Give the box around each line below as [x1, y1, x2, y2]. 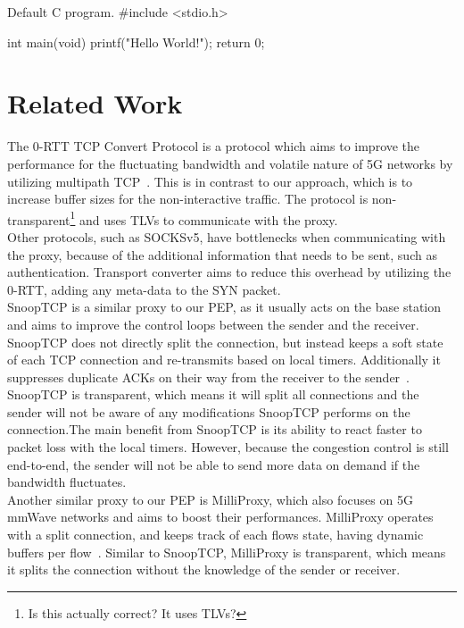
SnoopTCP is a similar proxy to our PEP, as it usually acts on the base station [7, 297, 442, 316]
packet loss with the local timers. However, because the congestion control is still [7, 438, 449, 456]
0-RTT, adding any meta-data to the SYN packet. [7, 280, 281, 298]
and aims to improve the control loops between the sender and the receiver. [7, 314, 419, 333]
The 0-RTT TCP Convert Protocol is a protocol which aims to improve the [7, 137, 420, 155]
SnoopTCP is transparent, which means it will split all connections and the [7, 385, 419, 404]
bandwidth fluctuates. [7, 473, 127, 491]
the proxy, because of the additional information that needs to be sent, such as [7, 245, 437, 264]
